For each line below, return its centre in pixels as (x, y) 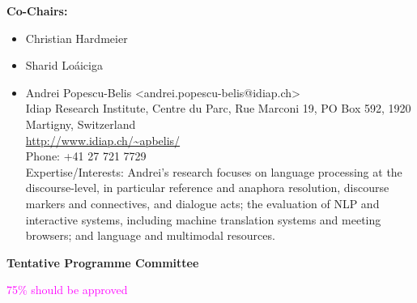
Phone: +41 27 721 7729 (86, 156)
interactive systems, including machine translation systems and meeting (203, 219)
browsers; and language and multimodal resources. (150, 235)
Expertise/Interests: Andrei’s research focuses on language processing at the (214, 171)
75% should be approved (67, 290)
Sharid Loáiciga (64, 65)
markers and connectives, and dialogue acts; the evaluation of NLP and (202, 203)
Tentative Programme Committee (103, 262)
